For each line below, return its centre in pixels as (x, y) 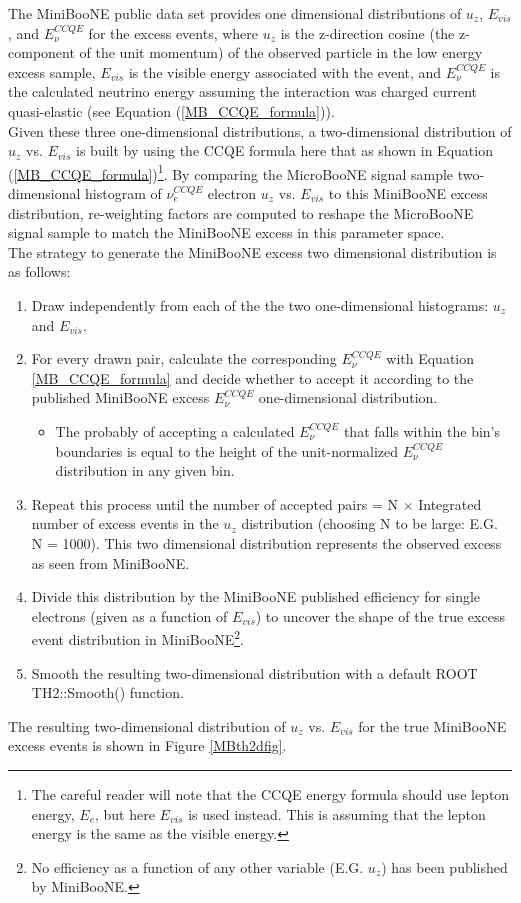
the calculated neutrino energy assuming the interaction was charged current (243, 91)
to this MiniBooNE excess (408, 193)
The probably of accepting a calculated (175, 430)
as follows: (39, 271)
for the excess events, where (173, 32)
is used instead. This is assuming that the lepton (337, 813)
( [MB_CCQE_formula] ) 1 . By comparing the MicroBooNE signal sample (231, 172)
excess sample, (52, 71)
